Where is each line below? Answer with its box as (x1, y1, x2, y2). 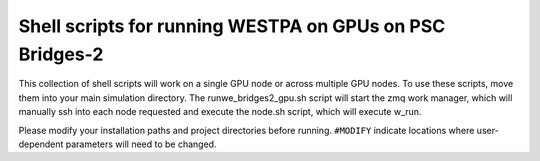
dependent (18, 138, 64, 150)
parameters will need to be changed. (65, 138, 217, 150)
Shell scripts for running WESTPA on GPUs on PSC (18, 15, 446, 37)
